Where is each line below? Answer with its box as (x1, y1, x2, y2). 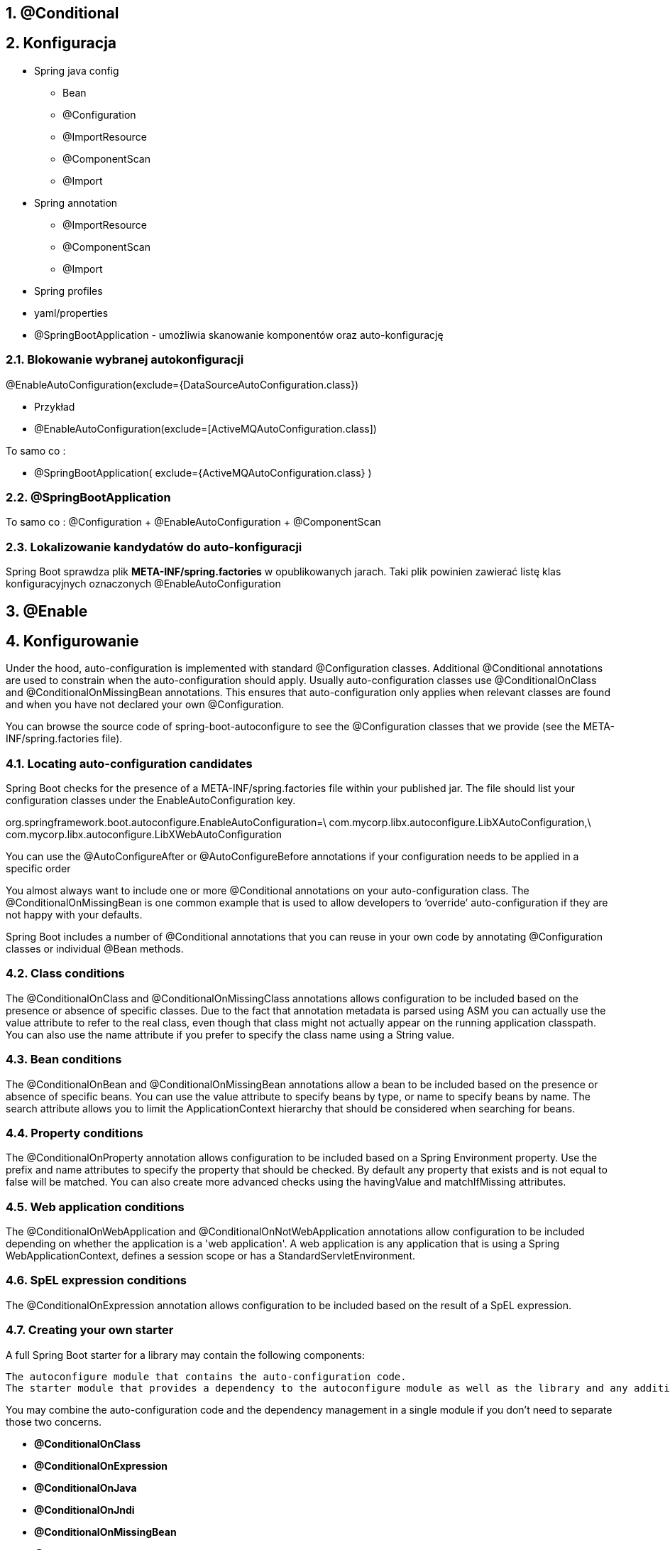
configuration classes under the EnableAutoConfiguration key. (6, 794, 296, 807)
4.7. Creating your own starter (6, 1323, 174, 1338)
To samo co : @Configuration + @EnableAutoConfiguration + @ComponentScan (6, 516, 381, 529)
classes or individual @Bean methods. (6, 943, 184, 955)
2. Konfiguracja (6, 34, 117, 53)
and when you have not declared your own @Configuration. (6, 698, 285, 711)
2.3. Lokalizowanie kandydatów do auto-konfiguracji (6, 539, 302, 554)
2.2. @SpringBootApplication (6, 489, 171, 504)
